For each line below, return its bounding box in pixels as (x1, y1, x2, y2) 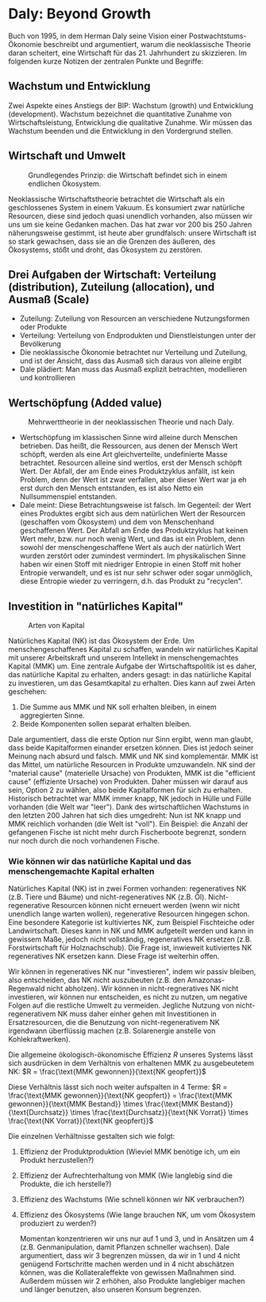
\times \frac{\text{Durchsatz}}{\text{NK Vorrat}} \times (70, 1108, 249, 1117)
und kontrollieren (19, 373, 75, 383)
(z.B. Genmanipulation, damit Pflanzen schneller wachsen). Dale (19, 1242, 230, 1252)
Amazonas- (187, 976, 226, 985)
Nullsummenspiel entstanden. (19, 492, 118, 501)
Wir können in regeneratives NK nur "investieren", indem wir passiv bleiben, (8, 967, 256, 976)
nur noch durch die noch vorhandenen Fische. (8, 836, 160, 845)
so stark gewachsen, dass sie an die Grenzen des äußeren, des (8, 236, 216, 246)
